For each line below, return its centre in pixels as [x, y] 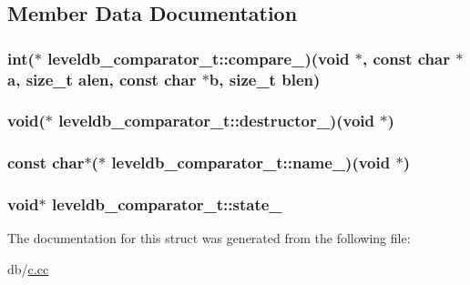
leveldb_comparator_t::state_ [167, 204]
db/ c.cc [28, 269]
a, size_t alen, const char [102, 79]
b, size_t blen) [265, 79]
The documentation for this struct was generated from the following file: [209, 238]
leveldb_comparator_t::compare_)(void [199, 58]
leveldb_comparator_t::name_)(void [251, 163]
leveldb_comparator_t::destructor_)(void [217, 121]
